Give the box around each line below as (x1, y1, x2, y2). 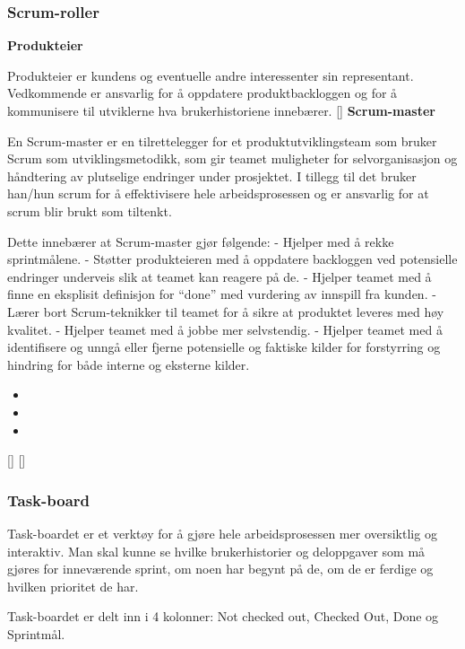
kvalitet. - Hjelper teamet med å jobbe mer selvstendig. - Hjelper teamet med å (7, 320, 443, 338)
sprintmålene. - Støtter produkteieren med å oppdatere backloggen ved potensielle (7, 250, 458, 268)
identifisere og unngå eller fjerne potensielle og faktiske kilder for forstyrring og (7, 338, 441, 356)
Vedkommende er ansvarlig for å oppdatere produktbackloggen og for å (7, 83, 398, 102)
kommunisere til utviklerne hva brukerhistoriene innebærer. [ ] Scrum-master (7, 101, 435, 119)
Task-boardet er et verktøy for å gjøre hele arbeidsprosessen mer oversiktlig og (7, 523, 437, 542)
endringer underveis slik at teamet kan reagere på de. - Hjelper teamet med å (7, 267, 432, 285)
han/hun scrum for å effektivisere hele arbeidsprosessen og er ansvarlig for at (7, 184, 429, 203)
